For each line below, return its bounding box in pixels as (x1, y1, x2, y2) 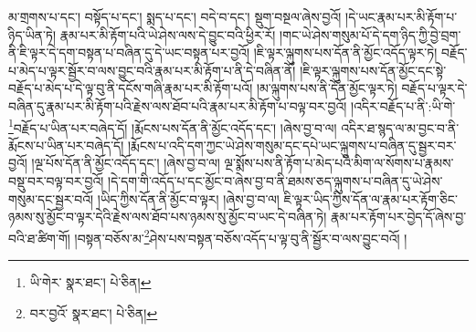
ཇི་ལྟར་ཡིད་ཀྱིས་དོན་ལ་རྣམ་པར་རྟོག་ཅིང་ (283, 189, 458, 208)
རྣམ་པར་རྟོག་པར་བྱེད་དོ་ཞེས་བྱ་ (330, 207, 467, 226)
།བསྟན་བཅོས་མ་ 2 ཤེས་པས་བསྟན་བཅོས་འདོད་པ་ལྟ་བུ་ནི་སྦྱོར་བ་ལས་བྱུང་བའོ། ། (74, 225, 407, 247)
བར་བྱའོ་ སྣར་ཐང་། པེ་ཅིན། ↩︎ (29, 303, 158, 322)
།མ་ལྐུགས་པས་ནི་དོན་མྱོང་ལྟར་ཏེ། (256, 78, 397, 98)
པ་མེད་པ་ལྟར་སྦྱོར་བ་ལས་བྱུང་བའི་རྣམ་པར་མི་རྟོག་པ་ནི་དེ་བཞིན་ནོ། (8, 60, 296, 79)
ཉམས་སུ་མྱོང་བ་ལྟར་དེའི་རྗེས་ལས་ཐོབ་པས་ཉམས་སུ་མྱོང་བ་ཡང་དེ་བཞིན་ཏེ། (8, 207, 327, 226)
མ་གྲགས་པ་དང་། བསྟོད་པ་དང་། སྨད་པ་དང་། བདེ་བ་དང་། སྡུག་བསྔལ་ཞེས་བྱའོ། (8, 7, 342, 26)
